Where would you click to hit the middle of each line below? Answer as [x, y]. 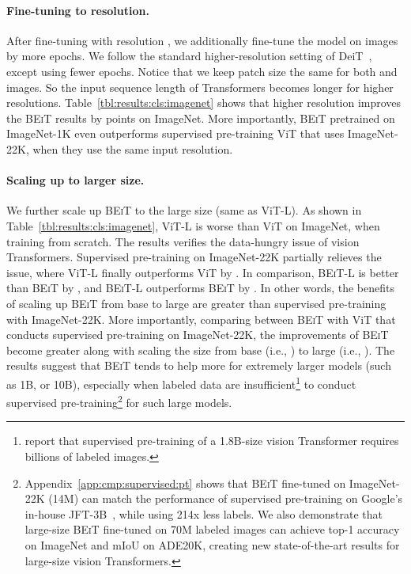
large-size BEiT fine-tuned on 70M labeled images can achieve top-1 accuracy [212, 529]
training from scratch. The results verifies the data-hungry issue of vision [183, 241]
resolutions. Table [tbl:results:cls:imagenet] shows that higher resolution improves [204, 103]
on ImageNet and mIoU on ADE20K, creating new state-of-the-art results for [212, 544]
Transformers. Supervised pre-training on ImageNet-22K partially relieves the [194, 257]
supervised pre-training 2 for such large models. [119, 401]
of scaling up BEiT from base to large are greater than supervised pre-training [196, 303]
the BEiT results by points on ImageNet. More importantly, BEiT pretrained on [201, 118]
